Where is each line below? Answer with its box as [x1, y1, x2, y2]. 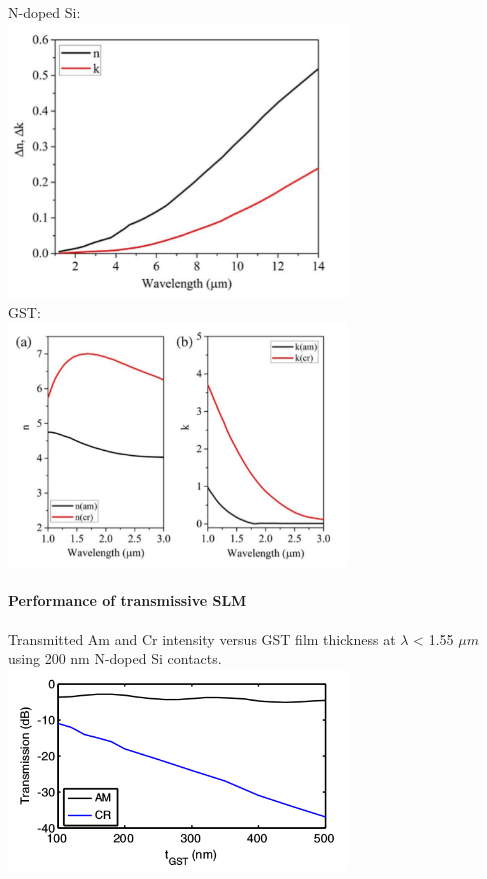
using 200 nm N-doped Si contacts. [8, 648, 222, 669]
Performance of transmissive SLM [8, 590, 247, 611]
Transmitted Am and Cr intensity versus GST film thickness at [8, 628, 396, 649]
